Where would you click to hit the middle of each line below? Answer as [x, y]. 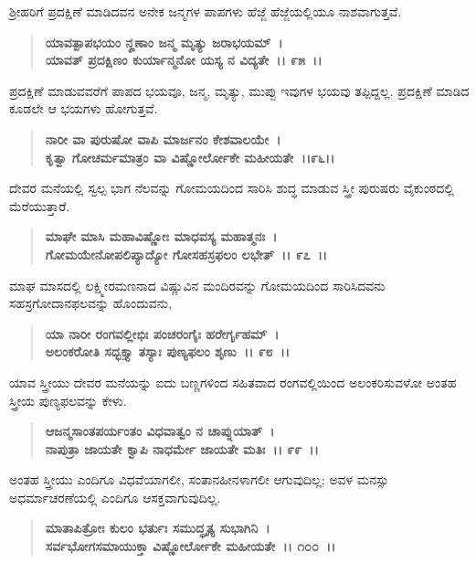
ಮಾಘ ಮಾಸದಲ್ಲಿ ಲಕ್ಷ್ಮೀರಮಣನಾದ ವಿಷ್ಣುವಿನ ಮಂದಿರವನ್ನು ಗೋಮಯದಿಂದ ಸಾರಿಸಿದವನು [197, 285]
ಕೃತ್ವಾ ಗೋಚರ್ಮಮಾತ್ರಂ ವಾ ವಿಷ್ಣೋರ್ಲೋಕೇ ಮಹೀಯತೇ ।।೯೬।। [190, 157]
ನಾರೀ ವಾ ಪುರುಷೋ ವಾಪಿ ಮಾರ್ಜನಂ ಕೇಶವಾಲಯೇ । [163, 138]
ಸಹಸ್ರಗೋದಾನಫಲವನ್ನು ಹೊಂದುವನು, [90, 303]
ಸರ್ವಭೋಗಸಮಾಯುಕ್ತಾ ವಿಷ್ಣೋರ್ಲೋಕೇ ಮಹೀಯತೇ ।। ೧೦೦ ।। [190, 546]
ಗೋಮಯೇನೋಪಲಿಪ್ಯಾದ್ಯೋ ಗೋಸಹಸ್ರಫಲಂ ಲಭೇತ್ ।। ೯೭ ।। [186, 254]
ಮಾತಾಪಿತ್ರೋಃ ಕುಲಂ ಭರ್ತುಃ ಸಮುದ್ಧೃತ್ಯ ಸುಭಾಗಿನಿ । [158, 528]
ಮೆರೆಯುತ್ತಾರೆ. [40, 205]
